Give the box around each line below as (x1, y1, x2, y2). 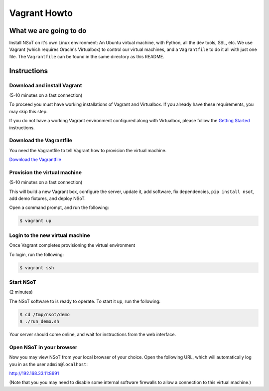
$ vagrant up (19, 218, 52, 224)
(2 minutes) (9, 289, 33, 295)
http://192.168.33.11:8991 (9, 370, 59, 376)
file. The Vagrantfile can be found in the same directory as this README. (9, 53, 164, 59)
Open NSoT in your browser (9, 344, 78, 351)
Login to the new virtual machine (9, 232, 90, 239)
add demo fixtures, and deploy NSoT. (9, 195, 86, 201)
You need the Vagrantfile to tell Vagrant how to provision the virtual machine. (9, 147, 167, 153)
